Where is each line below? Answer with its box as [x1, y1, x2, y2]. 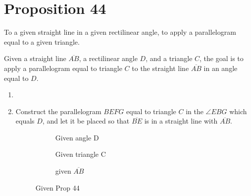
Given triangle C [55, 149, 106, 159]
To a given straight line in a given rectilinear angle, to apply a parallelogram [4, 27, 236, 37]
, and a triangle [146, 53, 193, 64]
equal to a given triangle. [4, 36, 80, 47]
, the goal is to [200, 53, 244, 64]
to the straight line [132, 63, 189, 73]
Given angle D [55, 132, 99, 142]
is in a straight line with [144, 116, 218, 126]
